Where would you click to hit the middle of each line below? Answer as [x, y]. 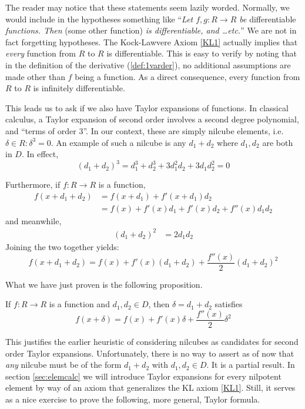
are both [278, 142]
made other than [35, 76]
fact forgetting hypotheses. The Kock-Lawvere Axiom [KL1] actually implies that [152, 41]
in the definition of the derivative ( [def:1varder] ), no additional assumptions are [148, 64]
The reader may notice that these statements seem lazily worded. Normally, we [148, 7]
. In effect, [40, 154]
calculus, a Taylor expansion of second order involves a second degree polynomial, [152, 119]
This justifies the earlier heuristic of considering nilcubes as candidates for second [152, 341]
